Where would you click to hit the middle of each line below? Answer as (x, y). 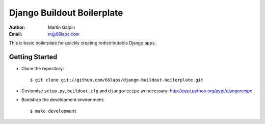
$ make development (53, 111)
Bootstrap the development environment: (63, 100)
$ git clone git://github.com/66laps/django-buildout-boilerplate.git (117, 80)
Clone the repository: (43, 69)
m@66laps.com (64, 34)
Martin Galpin (62, 27)
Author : (17, 27)
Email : (15, 34)
